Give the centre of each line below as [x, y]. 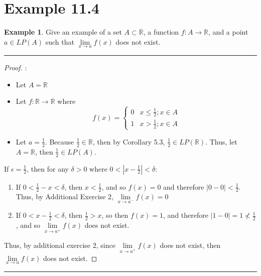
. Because [59, 141]
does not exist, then [190, 245]
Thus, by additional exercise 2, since [60, 245]
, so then [115, 215]
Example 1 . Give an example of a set [63, 32]
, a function [161, 32]
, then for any [48, 168]
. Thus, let [221, 141]
